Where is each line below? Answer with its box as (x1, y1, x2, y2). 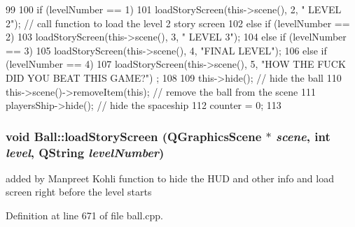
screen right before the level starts (6, 184, 152, 199)
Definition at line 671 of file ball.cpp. (6, 208, 164, 223)
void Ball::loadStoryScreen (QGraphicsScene (6, 127, 262, 145)
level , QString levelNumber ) (6, 143, 165, 161)
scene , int (276, 127, 330, 145)
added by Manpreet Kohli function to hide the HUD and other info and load (6, 170, 334, 185)
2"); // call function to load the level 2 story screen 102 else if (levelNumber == (6, 15, 350, 30)
